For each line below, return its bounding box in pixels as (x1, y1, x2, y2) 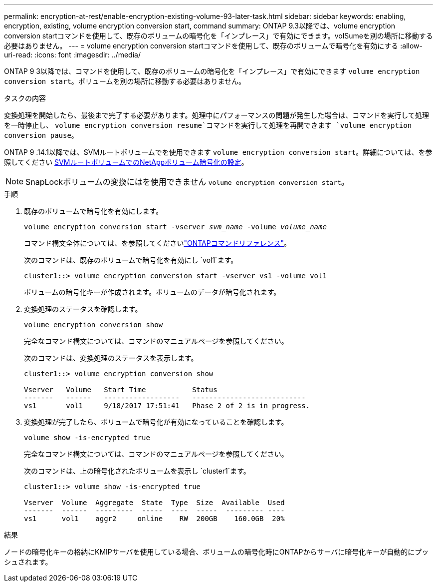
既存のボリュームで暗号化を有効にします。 (24, 207, 163, 215)
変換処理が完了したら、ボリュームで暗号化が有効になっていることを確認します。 (24, 418, 288, 426)
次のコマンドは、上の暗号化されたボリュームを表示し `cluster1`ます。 (24, 467, 250, 475)
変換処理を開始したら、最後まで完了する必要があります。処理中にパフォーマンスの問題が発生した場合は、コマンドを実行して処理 (4, 111, 429, 119)
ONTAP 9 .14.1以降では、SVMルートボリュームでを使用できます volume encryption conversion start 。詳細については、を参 (4, 148, 433, 156)
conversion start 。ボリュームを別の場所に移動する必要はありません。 (4, 77, 246, 85)
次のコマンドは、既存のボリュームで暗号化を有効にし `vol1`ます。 (24, 256, 238, 264)
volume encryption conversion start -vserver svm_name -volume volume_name (24, 223, 327, 231)
